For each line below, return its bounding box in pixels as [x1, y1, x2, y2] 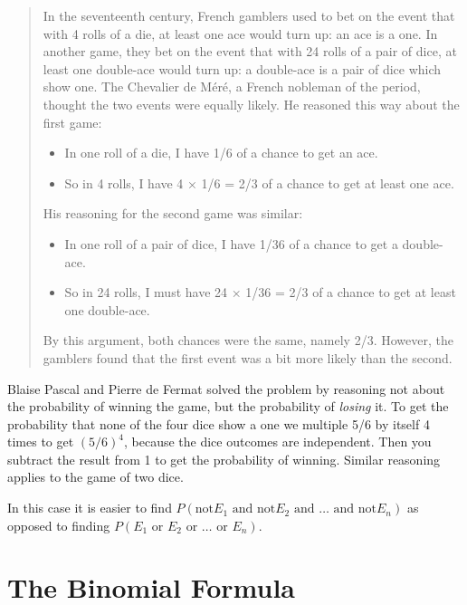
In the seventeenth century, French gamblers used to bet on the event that [43, 6, 455, 24]
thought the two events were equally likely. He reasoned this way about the [43, 94, 460, 113]
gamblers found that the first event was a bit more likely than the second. [43, 348, 453, 367]
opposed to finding [7, 515, 110, 534]
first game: [43, 112, 102, 131]
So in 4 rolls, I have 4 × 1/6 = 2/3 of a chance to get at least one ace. [64, 173, 454, 192]
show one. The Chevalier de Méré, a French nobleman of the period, [43, 77, 421, 96]
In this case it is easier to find [7, 498, 172, 517]
